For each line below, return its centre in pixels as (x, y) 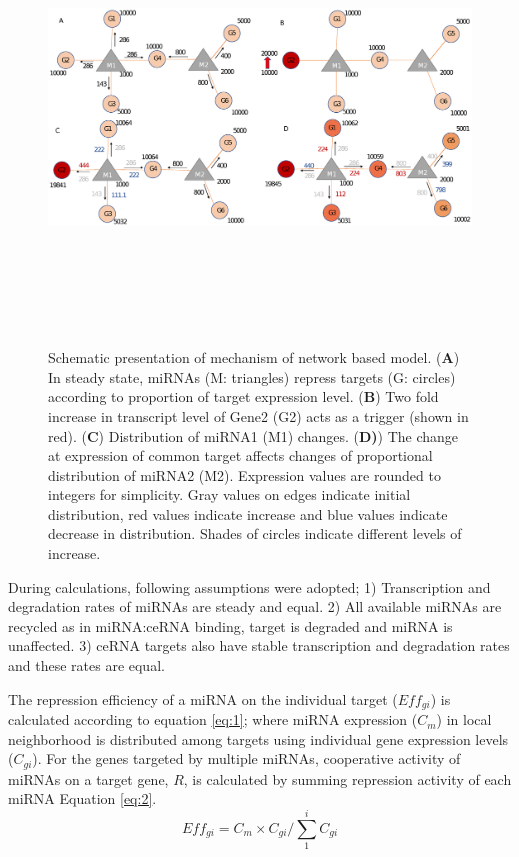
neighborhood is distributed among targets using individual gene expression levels (258, 738)
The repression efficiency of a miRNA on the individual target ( (203, 698)
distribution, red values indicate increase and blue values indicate (248, 513)
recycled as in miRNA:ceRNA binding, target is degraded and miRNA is (230, 625)
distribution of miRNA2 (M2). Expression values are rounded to (244, 474)
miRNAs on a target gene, (88, 778)
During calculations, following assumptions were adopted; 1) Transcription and (249, 586)
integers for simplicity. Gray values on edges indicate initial (229, 494)
